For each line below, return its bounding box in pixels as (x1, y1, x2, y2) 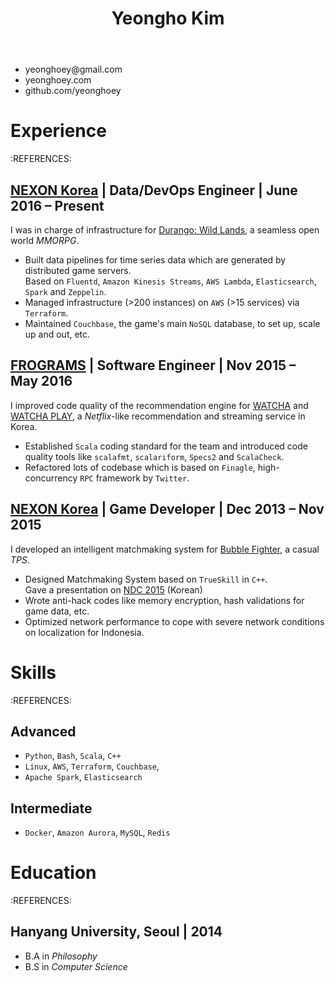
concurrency (24, 472, 78, 484)
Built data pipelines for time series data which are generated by (24, 253, 287, 266)
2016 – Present (10, 197, 105, 214)
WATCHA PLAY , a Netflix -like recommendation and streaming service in (10, 410, 306, 422)
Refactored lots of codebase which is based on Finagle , (24, 461, 256, 473)
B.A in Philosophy (24, 950, 98, 962)
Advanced (10, 723, 77, 740)
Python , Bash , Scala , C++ (24, 750, 122, 762)
